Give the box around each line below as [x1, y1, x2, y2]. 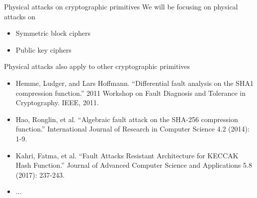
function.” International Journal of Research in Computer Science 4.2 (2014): [15, 124, 250, 134]
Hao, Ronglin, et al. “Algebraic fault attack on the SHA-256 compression [15, 114, 238, 124]
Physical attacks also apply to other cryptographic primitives [4, 61, 190, 71]
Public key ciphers [15, 44, 72, 55]
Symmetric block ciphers [15, 28, 91, 38]
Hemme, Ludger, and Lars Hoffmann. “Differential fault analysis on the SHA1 [15, 77, 254, 88]
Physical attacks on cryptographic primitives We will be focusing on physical [4, 1, 238, 11]
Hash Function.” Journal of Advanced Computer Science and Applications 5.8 [15, 160, 252, 170]
